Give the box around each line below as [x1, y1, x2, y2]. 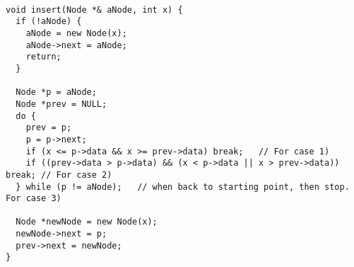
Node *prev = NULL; [16, 98, 107, 109]
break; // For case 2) [6, 169, 112, 180]
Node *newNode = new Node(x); [16, 217, 158, 227]
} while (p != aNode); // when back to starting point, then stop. [16, 181, 350, 192]
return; [25, 52, 61, 62]
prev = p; [25, 123, 72, 133]
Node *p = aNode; [16, 87, 97, 98]
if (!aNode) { [16, 16, 82, 27]
